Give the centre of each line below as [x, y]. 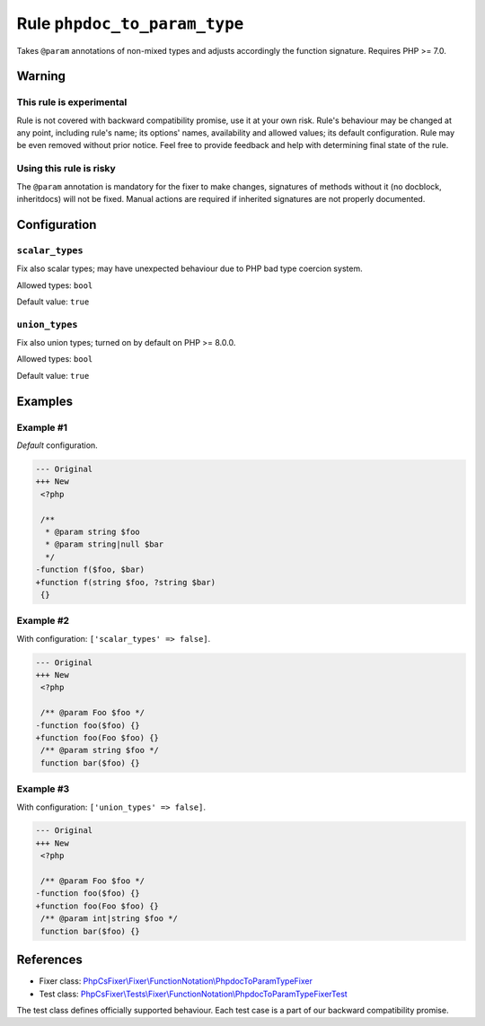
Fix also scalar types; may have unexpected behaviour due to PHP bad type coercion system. [190, 268]
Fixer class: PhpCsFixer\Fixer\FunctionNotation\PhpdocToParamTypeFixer [176, 981]
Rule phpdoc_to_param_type [130, 23]
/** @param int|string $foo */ [110, 919]
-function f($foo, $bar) [90, 570]
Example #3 [43, 789]
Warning [41, 76]
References [49, 960]
